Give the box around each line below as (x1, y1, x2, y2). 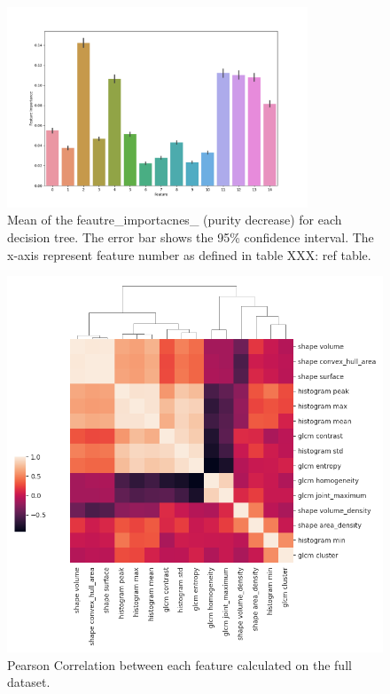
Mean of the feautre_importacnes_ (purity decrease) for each (7, 210, 342, 229)
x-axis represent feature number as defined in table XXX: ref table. (7, 245, 371, 264)
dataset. (7, 673, 51, 691)
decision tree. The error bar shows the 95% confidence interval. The (7, 228, 374, 247)
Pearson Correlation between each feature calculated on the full (7, 655, 352, 674)
